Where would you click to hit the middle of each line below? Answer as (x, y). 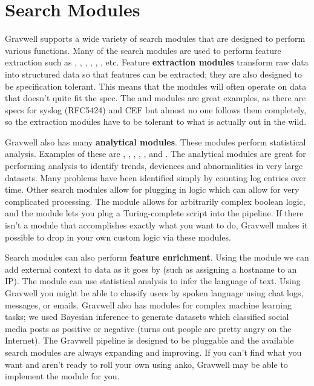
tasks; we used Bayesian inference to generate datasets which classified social (147, 317)
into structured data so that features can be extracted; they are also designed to (153, 74)
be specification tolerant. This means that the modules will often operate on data (156, 86)
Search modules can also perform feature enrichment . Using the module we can (157, 257)
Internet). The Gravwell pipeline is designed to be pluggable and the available (149, 340)
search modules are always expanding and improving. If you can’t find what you (153, 352)
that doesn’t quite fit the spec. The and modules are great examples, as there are (155, 98)
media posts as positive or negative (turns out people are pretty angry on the (148, 328)
